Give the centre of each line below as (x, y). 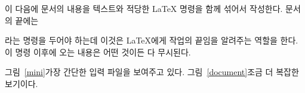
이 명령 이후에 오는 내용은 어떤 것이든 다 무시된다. (98, 52)
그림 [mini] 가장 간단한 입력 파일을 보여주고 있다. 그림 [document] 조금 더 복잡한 (152, 72)
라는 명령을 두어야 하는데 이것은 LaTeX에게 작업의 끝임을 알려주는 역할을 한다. (152, 40)
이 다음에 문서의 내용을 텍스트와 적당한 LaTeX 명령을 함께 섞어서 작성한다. (144, 8)
